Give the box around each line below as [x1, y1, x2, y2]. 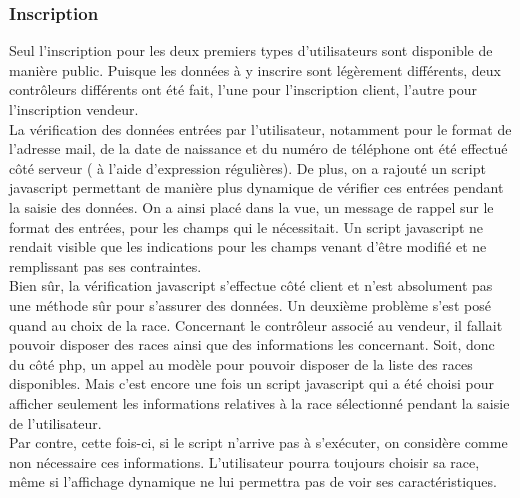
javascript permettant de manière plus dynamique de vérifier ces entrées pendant [9, 177, 504, 198]
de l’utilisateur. [9, 412, 102, 433]
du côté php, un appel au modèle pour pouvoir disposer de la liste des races [9, 353, 473, 374]
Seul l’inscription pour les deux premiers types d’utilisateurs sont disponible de [9, 40, 493, 61]
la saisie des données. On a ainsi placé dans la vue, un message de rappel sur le [9, 196, 494, 217]
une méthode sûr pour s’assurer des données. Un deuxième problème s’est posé [9, 294, 491, 315]
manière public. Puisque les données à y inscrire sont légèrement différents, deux [9, 59, 501, 80]
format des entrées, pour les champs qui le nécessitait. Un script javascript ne [9, 216, 484, 237]
